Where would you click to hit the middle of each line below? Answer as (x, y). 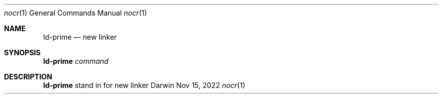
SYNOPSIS (23, 53)
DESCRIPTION (28, 77)
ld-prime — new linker (80, 37)
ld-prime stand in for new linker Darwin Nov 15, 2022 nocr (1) (144, 85)
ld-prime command (76, 61)
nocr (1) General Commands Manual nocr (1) (76, 13)
